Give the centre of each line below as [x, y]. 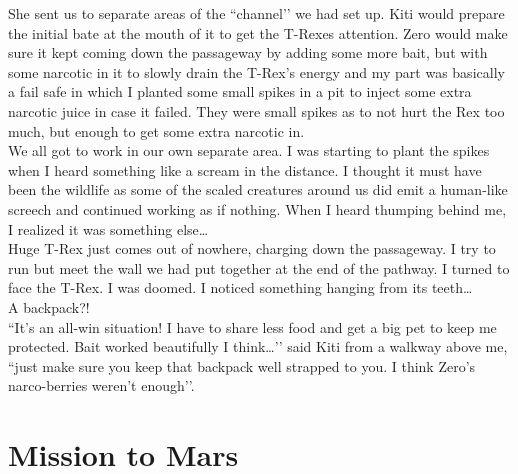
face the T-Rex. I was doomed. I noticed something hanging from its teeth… [240, 287]
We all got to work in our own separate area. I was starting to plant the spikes [249, 150]
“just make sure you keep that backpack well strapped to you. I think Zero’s [242, 365]
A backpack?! [49, 306]
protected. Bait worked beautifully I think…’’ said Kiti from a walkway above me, [258, 346]
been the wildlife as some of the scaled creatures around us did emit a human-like [258, 189]
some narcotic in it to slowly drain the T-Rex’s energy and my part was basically [256, 71]
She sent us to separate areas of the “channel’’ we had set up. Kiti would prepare [256, 13]
